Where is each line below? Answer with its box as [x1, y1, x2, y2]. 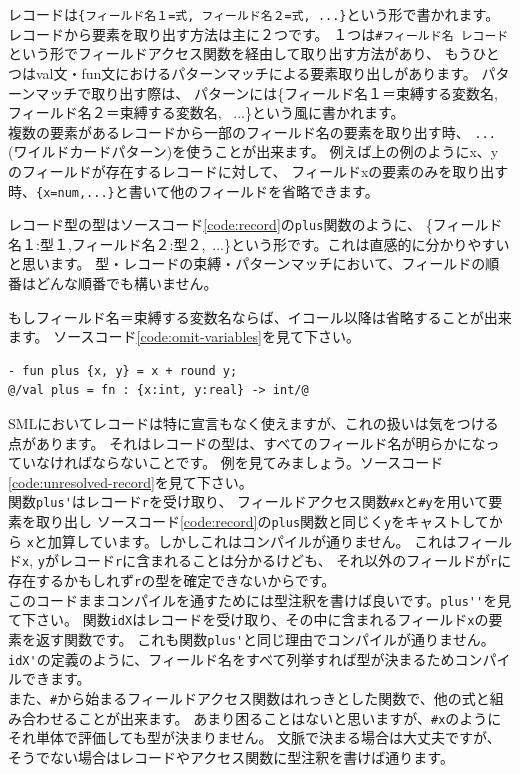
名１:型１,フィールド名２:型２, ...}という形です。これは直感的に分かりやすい [8, 233, 510, 254]
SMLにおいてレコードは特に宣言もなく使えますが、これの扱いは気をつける [8, 413, 499, 433]
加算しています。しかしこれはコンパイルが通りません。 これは [47, 530, 457, 551]
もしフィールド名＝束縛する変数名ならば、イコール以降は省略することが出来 [8, 306, 512, 327]
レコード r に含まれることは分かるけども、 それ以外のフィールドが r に [58, 550, 512, 571]
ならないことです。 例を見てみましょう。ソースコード [91, 452, 444, 473]
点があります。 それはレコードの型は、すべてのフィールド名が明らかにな [8, 432, 486, 453]
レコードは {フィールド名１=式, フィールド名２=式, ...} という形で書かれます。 [8, 4, 500, 24]
